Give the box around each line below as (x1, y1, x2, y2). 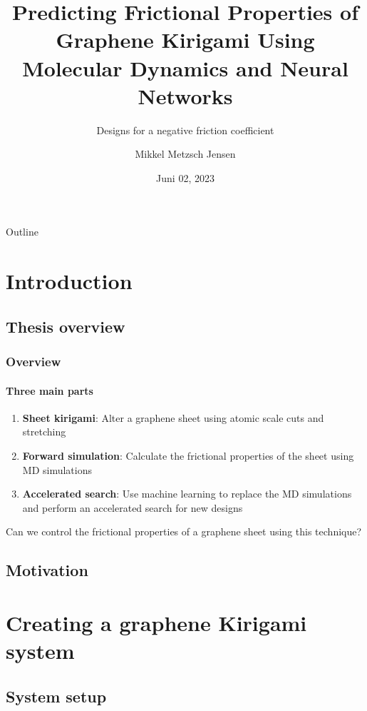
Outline (6, 224, 38, 239)
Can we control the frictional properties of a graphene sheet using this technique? (6, 524, 362, 539)
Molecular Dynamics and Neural (22, 53, 348, 82)
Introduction (6, 266, 133, 296)
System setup (6, 685, 107, 707)
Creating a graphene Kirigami (6, 607, 307, 637)
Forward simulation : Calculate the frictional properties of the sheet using (22, 448, 354, 463)
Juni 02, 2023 (156, 170, 214, 185)
